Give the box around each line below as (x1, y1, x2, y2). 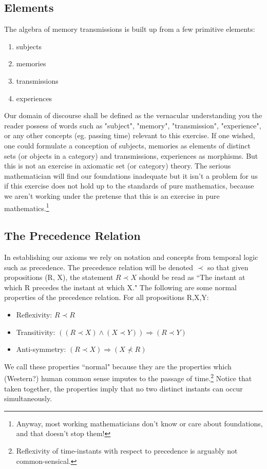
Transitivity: (16, 326, 55, 337)
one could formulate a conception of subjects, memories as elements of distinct (4, 140, 251, 151)
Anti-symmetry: (16, 344, 66, 354)
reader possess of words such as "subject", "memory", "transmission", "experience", (4, 120, 261, 130)
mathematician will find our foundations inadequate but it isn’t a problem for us (4, 170, 258, 181)
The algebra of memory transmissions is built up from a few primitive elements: (4, 24, 255, 34)
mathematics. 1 (4, 201, 49, 213)
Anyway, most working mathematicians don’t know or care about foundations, (16, 418, 263, 428)
